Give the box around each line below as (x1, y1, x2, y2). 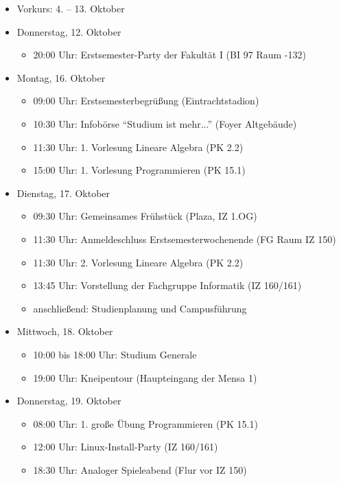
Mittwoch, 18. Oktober (16, 324, 113, 338)
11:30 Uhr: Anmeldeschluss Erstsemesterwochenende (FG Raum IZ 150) (33, 231, 336, 246)
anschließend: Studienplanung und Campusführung (33, 301, 247, 315)
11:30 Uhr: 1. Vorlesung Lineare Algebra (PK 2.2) (33, 139, 244, 154)
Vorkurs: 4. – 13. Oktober (16, 1, 125, 15)
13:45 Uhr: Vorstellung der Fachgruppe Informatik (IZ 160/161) (33, 278, 302, 292)
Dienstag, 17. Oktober (16, 185, 110, 200)
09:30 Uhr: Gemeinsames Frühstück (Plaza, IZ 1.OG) (33, 209, 257, 223)
